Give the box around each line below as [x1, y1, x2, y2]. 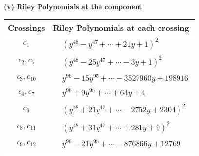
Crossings [8, 21, 45, 33]
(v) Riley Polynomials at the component [4, 1, 142, 11]
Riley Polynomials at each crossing [53, 21, 189, 33]
